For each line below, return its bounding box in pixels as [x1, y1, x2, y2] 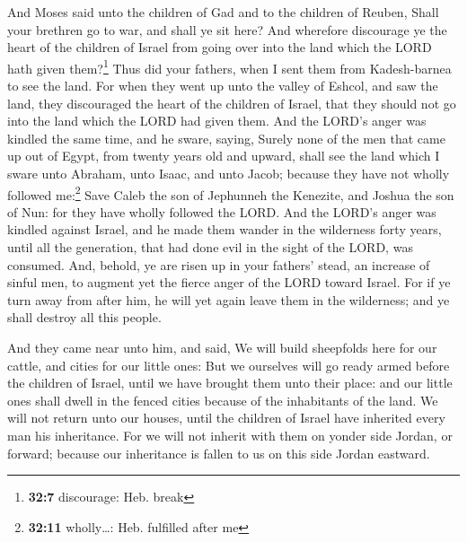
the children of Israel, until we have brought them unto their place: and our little [7, 373, 453, 392]
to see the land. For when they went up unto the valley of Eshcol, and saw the [7, 76, 438, 95]
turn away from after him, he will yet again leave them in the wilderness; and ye [7, 290, 450, 309]
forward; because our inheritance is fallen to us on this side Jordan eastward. [7, 443, 430, 462]
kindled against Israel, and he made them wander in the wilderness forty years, [7, 220, 442, 239]
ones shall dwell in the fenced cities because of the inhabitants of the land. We [7, 390, 438, 409]
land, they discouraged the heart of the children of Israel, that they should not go [7, 93, 456, 112]
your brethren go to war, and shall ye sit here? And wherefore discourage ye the [7, 20, 447, 39]
